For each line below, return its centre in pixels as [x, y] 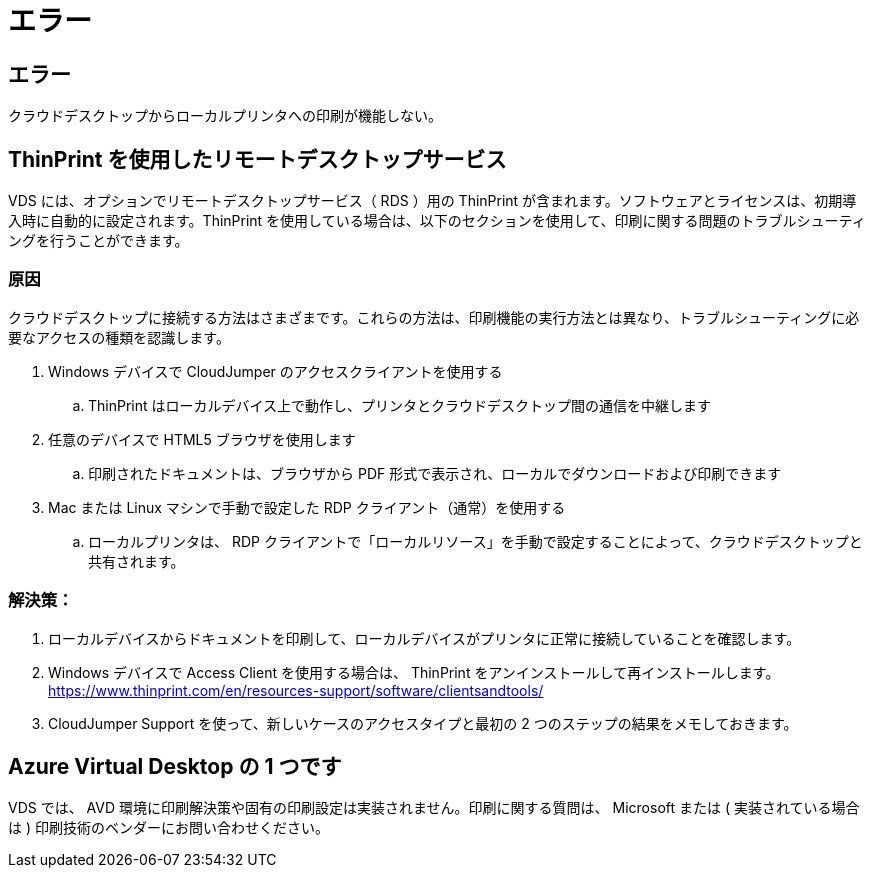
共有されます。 [136, 561]
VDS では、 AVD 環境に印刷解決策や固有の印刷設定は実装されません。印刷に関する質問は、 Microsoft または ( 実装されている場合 [434, 808]
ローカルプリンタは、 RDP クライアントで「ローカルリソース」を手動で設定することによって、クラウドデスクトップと [475, 541]
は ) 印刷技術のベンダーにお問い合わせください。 [168, 828]
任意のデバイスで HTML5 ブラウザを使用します [202, 439]
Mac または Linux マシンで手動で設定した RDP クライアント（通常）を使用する [307, 507]
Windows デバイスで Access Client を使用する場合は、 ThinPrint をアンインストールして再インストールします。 [414, 672]
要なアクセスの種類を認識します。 [119, 337]
